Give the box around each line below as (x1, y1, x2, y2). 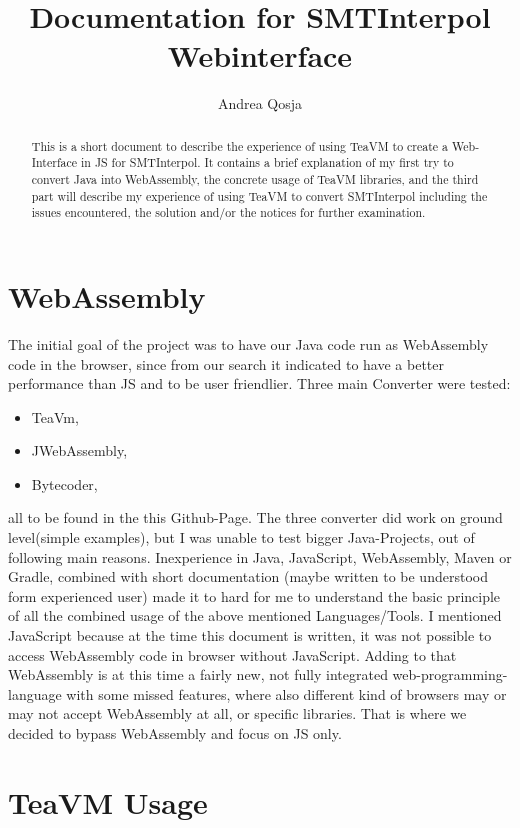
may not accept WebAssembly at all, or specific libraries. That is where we (8, 703, 467, 724)
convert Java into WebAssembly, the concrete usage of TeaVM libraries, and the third (31, 171, 479, 188)
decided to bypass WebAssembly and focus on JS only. (8, 723, 342, 744)
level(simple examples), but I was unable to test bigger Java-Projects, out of (8, 527, 475, 548)
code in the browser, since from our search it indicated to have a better (8, 353, 444, 374)
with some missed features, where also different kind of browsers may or (66, 683, 507, 704)
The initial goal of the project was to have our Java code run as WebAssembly (8, 333, 489, 354)
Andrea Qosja (217, 93, 303, 114)
